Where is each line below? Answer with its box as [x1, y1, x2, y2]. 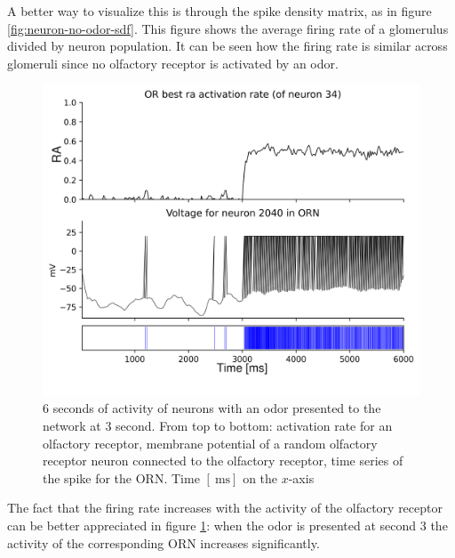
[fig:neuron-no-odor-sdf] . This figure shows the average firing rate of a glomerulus [7, 19, 449, 37]
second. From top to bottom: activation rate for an [116, 416, 393, 435]
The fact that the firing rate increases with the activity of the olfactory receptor [7, 498, 443, 517]
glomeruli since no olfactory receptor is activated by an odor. [7, 53, 339, 72]
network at [43, 416, 101, 435]
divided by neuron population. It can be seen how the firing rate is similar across [7, 36, 448, 55]
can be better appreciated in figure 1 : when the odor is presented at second [7, 516, 417, 534]
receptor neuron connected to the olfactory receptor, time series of [43, 451, 403, 470]
